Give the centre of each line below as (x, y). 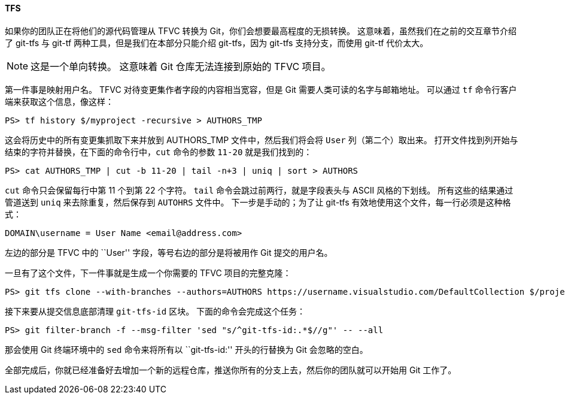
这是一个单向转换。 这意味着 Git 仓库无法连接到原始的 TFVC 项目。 (181, 66)
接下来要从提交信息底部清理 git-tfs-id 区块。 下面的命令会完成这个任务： (155, 311)
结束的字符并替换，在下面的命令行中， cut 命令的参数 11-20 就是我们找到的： (159, 152)
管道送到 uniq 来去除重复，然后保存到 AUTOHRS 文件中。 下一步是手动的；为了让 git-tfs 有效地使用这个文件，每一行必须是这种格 (258, 202)
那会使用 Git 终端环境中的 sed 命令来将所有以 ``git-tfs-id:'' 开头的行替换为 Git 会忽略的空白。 (186, 349)
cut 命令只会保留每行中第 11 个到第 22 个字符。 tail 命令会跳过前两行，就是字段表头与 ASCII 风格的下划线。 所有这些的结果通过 (259, 190)
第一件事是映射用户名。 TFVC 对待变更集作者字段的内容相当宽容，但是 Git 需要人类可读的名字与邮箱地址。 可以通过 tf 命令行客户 (261, 89)
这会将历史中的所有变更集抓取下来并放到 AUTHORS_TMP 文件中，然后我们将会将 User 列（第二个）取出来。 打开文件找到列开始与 (262, 140)
